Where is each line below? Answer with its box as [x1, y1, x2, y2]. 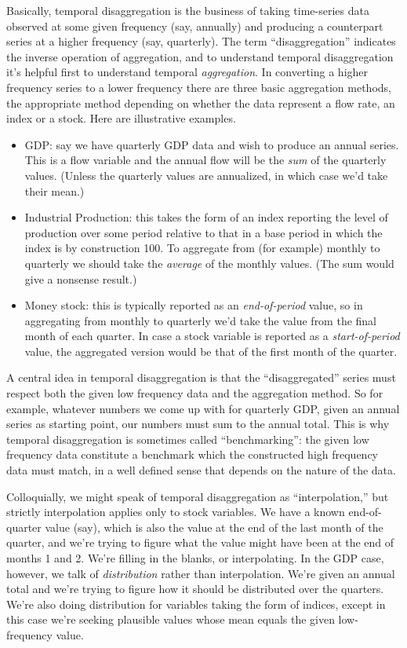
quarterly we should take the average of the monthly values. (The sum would [24, 254, 394, 271]
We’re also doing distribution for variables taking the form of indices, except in [6, 595, 386, 612]
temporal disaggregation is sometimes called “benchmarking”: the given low [6, 430, 369, 447]
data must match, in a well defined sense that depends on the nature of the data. [6, 462, 396, 478]
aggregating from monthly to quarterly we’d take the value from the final [24, 312, 377, 328]
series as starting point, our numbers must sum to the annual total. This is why [6, 416, 390, 432]
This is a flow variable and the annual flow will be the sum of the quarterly [24, 152, 387, 168]
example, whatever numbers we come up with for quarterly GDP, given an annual [6, 400, 400, 416]
